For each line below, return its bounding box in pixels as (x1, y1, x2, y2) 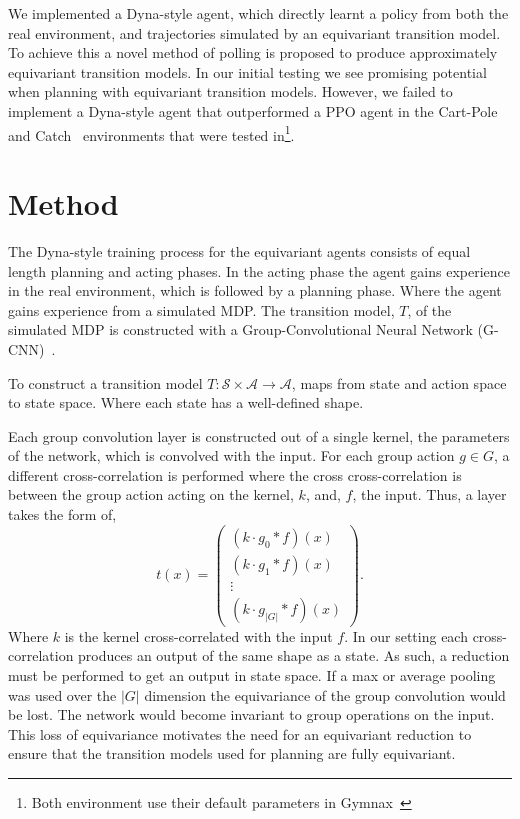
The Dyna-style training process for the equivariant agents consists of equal (8, 240, 471, 261)
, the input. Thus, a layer (352, 484, 507, 505)
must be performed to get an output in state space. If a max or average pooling (8, 665, 496, 686)
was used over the (8, 684, 117, 705)
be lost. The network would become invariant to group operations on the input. (8, 704, 495, 725)
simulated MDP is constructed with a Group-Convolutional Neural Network (8, 319, 473, 340)
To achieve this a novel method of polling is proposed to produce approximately (8, 42, 498, 63)
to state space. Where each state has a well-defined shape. (8, 392, 364, 413)
